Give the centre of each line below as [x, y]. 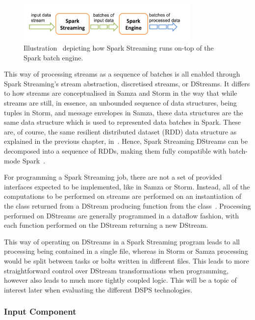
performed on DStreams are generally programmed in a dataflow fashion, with [121, 215]
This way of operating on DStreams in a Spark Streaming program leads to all [122, 241]
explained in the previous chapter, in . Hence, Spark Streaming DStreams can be [126, 141]
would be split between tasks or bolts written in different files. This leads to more [127, 260]
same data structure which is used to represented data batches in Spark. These [122, 122]
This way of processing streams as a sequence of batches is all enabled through [122, 74]
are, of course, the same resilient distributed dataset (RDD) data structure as [120, 131]
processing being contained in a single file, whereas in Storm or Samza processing [126, 251]
